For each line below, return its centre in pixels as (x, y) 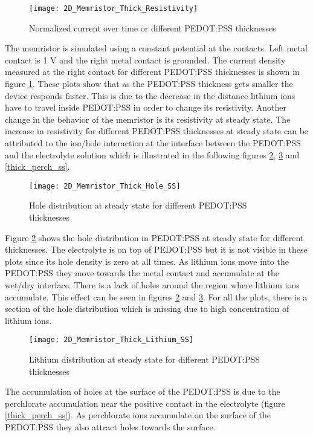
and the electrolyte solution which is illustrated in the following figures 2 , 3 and (152, 154)
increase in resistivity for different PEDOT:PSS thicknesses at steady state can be (157, 131)
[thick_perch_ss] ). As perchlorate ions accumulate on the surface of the (138, 415)
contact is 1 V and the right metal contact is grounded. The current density (145, 60)
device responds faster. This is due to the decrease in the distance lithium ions (150, 95)
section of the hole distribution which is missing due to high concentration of (147, 309)
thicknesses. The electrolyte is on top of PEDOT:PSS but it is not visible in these (156, 249)
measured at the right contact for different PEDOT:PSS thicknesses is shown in (152, 72)
